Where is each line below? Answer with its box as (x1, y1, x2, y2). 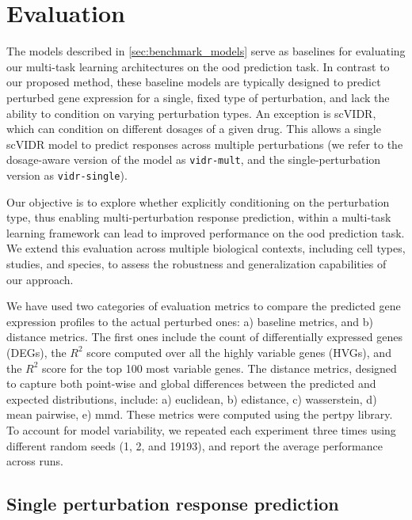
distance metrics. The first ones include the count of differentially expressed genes (6, 328, 402, 345)
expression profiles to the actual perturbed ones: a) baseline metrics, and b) (6, 313, 374, 329)
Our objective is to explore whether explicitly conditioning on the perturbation (6, 193, 390, 210)
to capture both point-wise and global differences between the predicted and (6, 375, 376, 392)
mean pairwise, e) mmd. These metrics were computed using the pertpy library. (6, 406, 393, 423)
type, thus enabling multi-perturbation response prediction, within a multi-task (6, 209, 391, 226)
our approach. (6, 271, 74, 287)
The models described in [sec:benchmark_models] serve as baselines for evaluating (6, 43, 406, 59)
